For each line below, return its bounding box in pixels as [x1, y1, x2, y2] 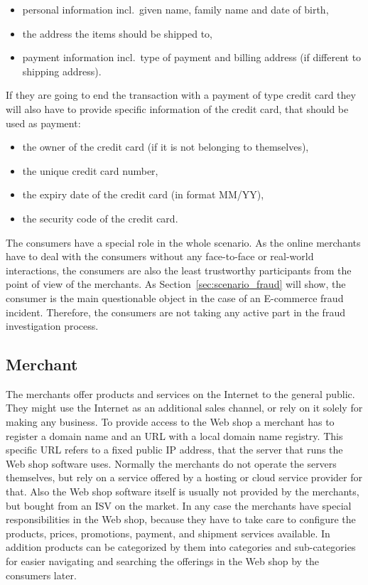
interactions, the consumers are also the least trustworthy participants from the [6, 262, 352, 277]
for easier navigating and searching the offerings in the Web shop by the [6, 554, 320, 569]
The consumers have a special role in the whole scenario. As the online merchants [6, 235, 361, 249]
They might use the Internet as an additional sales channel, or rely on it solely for [6, 400, 363, 415]
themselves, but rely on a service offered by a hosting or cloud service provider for [6, 470, 362, 485]
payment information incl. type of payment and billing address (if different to [22, 50, 362, 65]
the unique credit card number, [22, 163, 158, 178]
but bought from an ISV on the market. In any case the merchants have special [6, 498, 352, 512]
